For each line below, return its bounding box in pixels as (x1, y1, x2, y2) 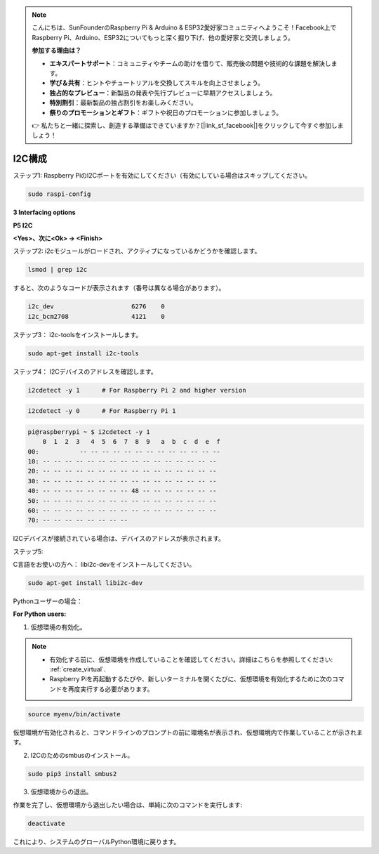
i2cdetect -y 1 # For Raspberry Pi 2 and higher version (27, 386, 246, 394)
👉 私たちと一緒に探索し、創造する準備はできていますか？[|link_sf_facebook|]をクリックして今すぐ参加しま (32, 121, 344, 129)
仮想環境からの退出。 (30, 787, 93, 796)
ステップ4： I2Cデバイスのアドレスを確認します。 (13, 367, 157, 376)
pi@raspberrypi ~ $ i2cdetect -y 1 (27, 428, 150, 435)
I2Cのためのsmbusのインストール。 (30, 751, 134, 759)
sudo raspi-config (27, 190, 91, 198)
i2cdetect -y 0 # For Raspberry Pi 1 (27, 407, 176, 415)
